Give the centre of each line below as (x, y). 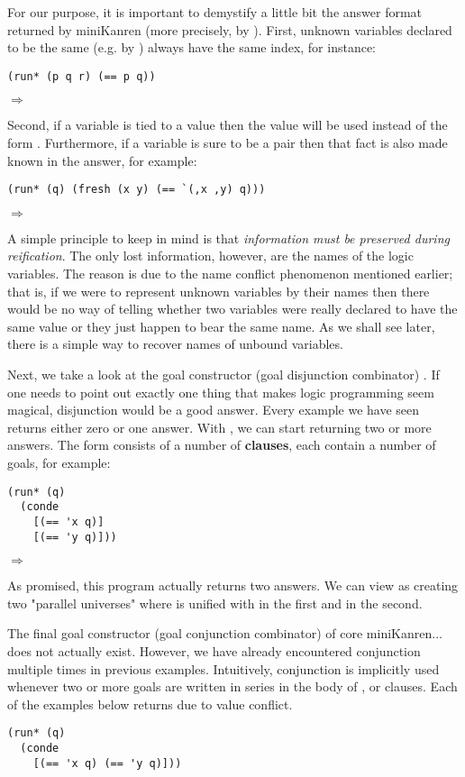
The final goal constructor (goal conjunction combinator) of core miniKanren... (225, 633)
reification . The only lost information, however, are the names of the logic (210, 256)
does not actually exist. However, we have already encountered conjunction (214, 651)
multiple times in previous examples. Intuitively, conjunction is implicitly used (223, 668)
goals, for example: (59, 462)
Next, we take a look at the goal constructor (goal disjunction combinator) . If (223, 375)
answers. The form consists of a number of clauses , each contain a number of (222, 445)
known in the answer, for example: (102, 160)
